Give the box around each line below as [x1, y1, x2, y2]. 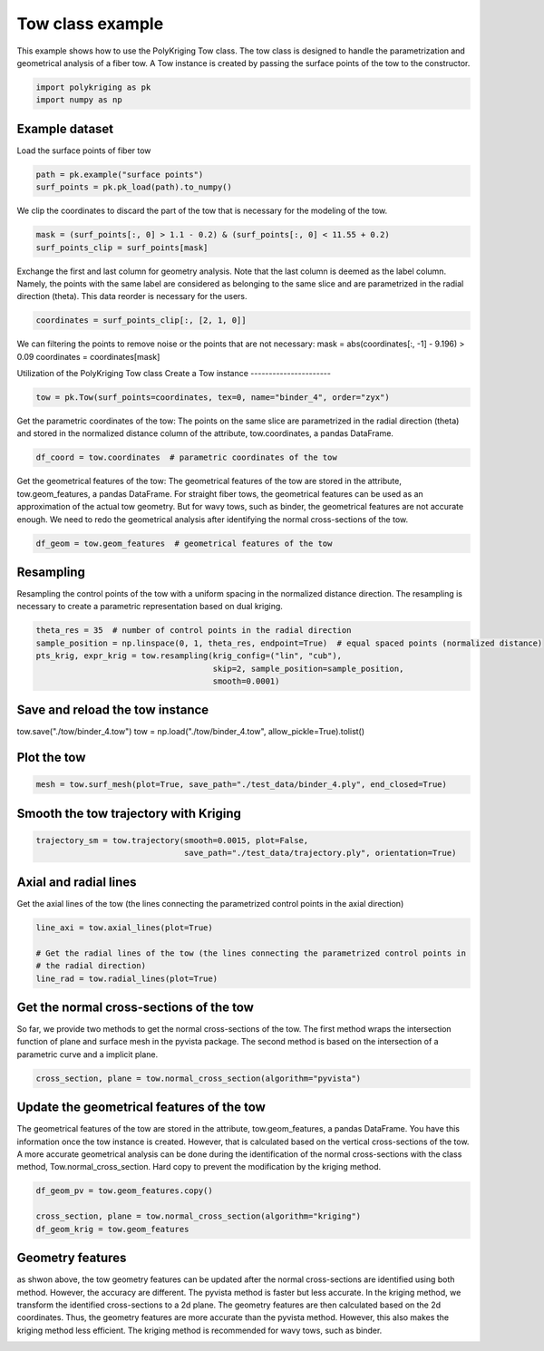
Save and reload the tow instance [16, 703, 209, 718]
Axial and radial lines [16, 874, 137, 889]
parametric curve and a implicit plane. [16, 1048, 159, 1060]
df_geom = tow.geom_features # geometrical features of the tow [35, 538, 333, 549]
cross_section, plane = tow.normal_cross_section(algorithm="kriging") [35, 1211, 362, 1221]
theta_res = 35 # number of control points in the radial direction [35, 626, 352, 636]
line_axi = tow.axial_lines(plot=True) [35, 922, 213, 933]
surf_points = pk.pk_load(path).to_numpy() [35, 182, 233, 192]
